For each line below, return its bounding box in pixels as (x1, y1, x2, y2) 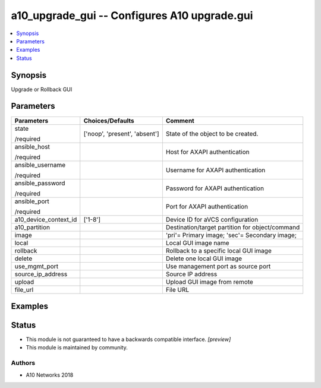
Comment (165, 116, 194, 125)
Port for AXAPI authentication (165, 202, 248, 210)
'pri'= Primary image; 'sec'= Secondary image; (165, 231, 297, 239)
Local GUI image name (165, 238, 229, 247)
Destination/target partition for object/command (165, 223, 300, 231)
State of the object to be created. (165, 130, 259, 138)
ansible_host (14, 143, 51, 151)
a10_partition (14, 223, 51, 231)
